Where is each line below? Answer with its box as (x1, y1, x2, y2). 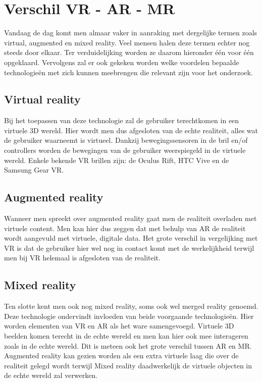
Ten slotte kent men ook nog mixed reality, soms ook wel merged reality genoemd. (4, 301, 258, 311)
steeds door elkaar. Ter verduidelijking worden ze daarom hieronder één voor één (4, 47, 254, 58)
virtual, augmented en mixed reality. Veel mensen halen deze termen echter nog (4, 37, 250, 47)
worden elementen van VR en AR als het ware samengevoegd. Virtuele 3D (4, 320, 234, 331)
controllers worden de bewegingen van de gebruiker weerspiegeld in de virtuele (4, 145, 246, 155)
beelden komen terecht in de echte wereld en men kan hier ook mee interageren (4, 331, 248, 341)
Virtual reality (4, 91, 81, 107)
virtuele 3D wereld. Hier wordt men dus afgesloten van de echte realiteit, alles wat (4, 125, 258, 135)
